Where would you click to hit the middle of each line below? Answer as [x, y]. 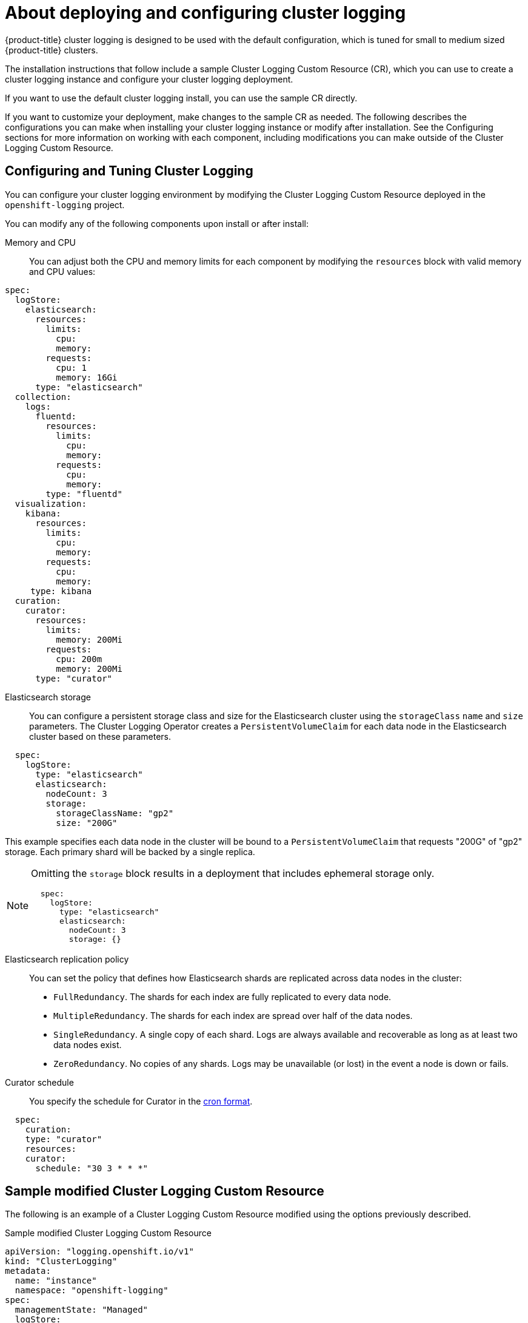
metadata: [28, 1271]
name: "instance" [56, 1281]
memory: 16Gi [87, 377]
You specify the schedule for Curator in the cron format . [141, 1101]
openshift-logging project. [65, 205]
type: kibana [61, 591]
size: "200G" [87, 823]
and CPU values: [62, 271]
